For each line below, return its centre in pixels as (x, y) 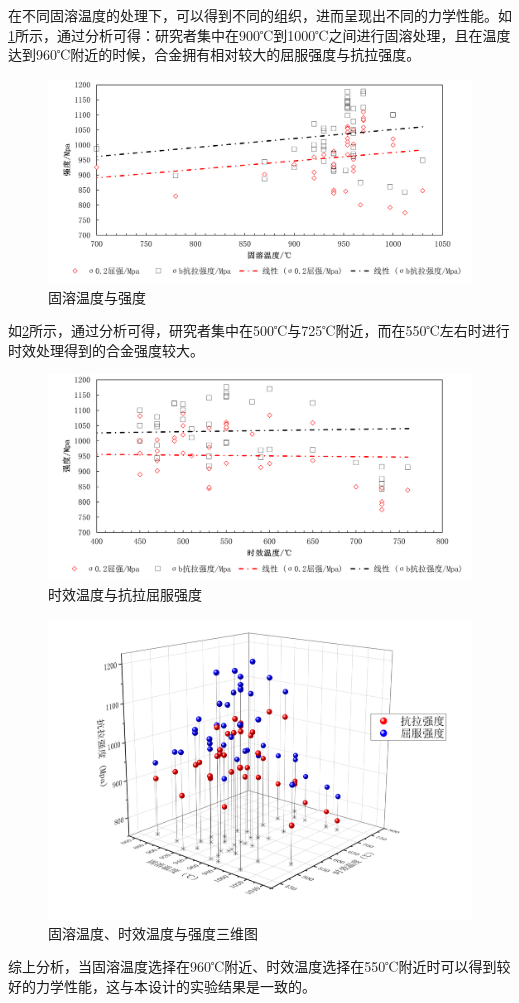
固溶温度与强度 (97, 296)
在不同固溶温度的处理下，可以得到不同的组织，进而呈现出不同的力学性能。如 (260, 15)
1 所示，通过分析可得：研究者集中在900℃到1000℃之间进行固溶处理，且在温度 (259, 34)
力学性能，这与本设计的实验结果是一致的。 (175, 985)
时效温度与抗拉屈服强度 (125, 594)
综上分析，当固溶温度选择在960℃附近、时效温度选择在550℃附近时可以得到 (252, 966)
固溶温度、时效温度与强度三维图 (153, 932)
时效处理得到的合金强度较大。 (106, 349)
